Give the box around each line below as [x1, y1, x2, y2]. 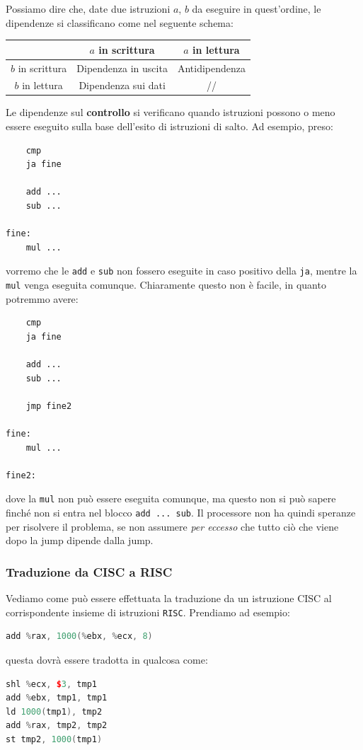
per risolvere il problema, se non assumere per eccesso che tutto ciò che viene [6, 519, 339, 533]
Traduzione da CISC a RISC [6, 562, 173, 580]
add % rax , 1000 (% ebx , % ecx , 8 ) [6, 631, 153, 642]
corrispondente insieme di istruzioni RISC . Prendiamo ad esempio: [6, 604, 290, 619]
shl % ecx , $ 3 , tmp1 [6, 679, 97, 689]
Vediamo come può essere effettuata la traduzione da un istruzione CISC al [6, 591, 332, 606]
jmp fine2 [25, 400, 72, 411]
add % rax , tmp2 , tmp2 [6, 720, 108, 731]
